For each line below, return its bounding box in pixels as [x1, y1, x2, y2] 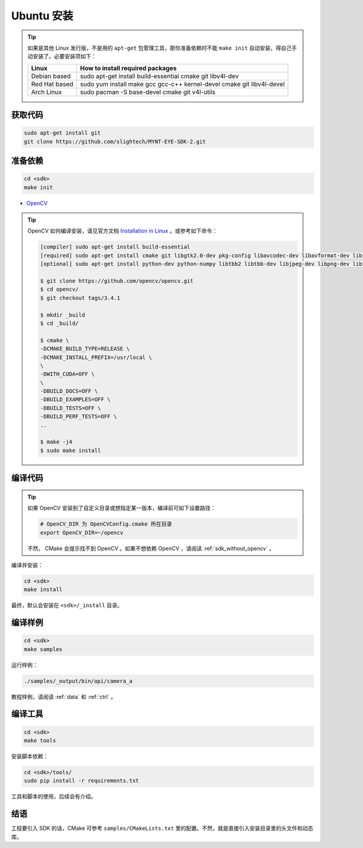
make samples [24, 646, 63, 652]
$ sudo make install [40, 447, 101, 454]
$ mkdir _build [40, 311, 85, 318]
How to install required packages [80, 64, 177, 72]
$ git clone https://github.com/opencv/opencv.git [40, 277, 194, 285]
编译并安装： [11, 561, 44, 569]
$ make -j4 [40, 439, 73, 445]
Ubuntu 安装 [11, 9, 74, 22]
